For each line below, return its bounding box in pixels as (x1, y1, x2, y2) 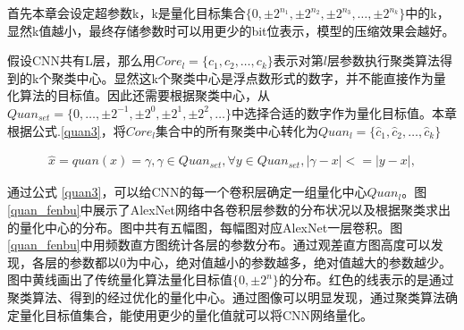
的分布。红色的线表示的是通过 (278, 270, 454, 289)
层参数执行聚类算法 (326, 51, 440, 70)
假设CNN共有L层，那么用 (7, 51, 156, 70)
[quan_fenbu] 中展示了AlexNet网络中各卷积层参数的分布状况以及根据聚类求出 (7, 200, 451, 218)
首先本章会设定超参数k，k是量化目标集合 (7, 4, 246, 21)
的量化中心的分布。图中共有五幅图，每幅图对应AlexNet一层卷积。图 (7, 217, 403, 236)
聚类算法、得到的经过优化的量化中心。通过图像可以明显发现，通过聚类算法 (7, 287, 445, 306)
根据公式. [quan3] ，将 (7, 121, 126, 140)
